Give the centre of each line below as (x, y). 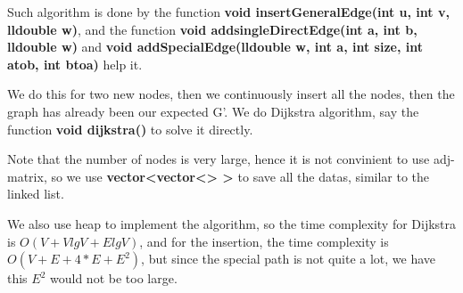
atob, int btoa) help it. (75, 64)
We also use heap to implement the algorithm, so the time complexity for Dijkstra (232, 223)
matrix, (27, 176)
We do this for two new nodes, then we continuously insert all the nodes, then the (231, 94)
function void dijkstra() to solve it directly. (130, 129)
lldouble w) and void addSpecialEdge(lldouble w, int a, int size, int (215, 47)
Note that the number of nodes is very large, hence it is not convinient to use (219, 159)
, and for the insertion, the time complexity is (264, 241)
